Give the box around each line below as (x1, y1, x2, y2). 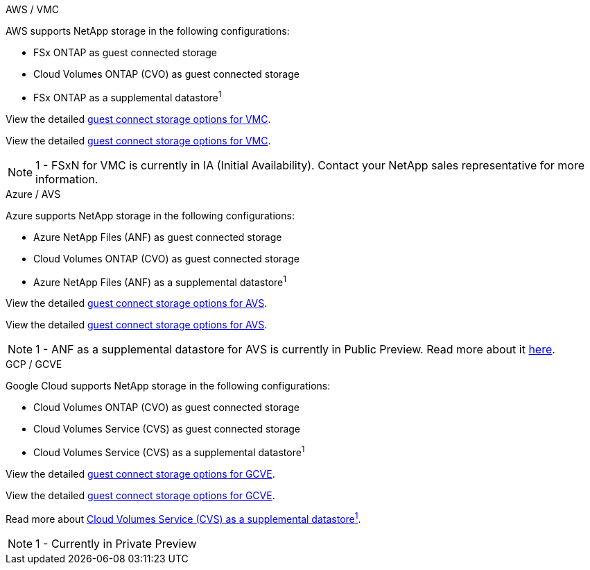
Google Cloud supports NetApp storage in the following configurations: (6, 380, 331, 392)
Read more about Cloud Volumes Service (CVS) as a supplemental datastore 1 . (6, 510, 361, 525)
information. (35, 171, 98, 186)
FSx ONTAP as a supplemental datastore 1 (33, 90, 222, 103)
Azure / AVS (6, 187, 61, 200)
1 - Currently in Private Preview (35, 536, 197, 551)
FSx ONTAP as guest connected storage (33, 47, 217, 58)
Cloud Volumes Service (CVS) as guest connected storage (33, 423, 301, 435)
